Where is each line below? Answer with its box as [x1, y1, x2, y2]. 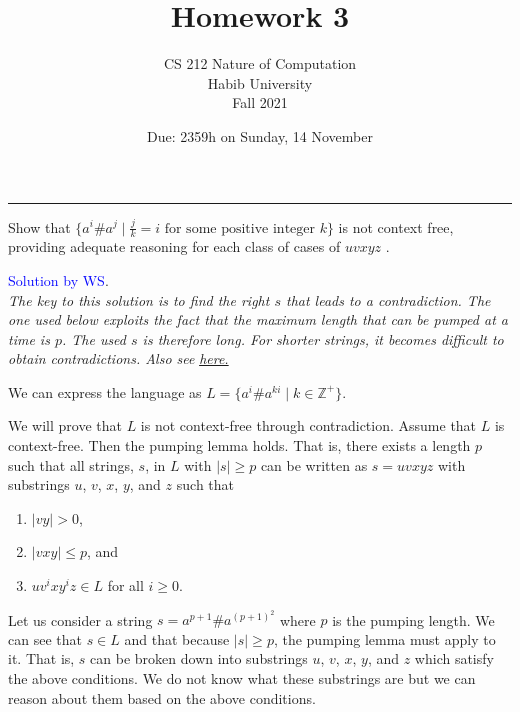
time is [8, 328, 50, 349]
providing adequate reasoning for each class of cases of [8, 236, 341, 257]
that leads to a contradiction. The [285, 289, 491, 310]
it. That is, [8, 648, 75, 669]
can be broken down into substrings [90, 648, 308, 669]
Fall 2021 [232, 92, 288, 113]
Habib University [207, 72, 313, 93]
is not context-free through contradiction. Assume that [140, 415, 477, 436]
